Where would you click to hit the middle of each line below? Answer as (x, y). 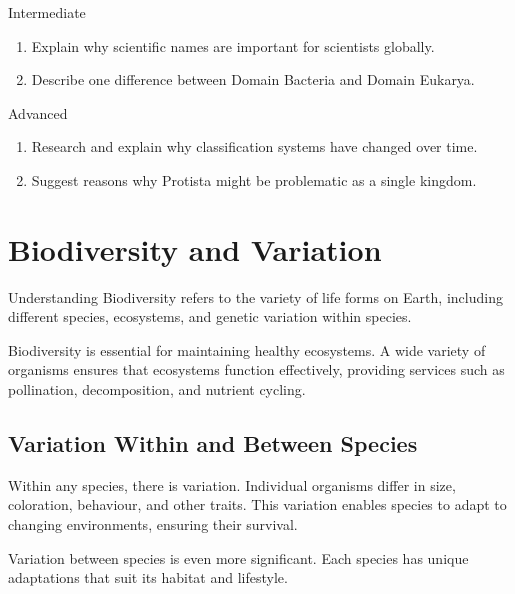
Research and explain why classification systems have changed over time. (254, 146)
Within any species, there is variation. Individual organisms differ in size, (232, 484)
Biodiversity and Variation (195, 248)
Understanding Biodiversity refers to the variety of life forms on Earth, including (255, 296)
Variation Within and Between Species (213, 443)
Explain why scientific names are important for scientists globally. (233, 45)
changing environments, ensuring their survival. (153, 524)
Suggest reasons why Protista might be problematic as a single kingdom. (254, 179)
